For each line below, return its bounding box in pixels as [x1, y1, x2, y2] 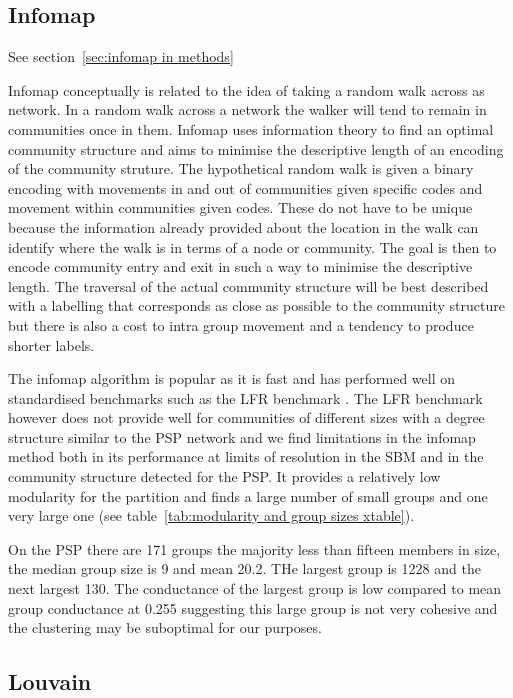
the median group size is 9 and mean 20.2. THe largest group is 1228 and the [8, 558, 481, 579]
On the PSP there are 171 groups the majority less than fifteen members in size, [8, 538, 501, 559]
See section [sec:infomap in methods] [8, 46, 234, 67]
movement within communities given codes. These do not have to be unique [8, 197, 473, 218]
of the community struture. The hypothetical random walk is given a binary [8, 158, 474, 179]
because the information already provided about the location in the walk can [8, 216, 479, 237]
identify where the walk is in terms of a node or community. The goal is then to [8, 236, 497, 257]
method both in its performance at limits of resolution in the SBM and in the [8, 446, 484, 467]
